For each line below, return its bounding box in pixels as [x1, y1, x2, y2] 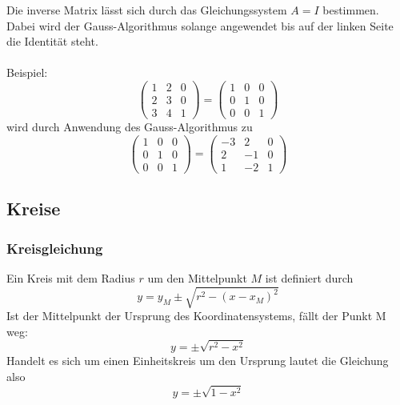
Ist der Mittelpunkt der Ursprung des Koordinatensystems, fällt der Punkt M [6, 307, 386, 324]
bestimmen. [322, 2, 379, 18]
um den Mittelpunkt [147, 269, 247, 286]
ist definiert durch [265, 269, 354, 286]
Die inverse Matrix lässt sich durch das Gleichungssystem [6, 2, 287, 18]
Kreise [6, 196, 61, 221]
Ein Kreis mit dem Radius [6, 269, 135, 286]
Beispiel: [6, 64, 48, 81]
